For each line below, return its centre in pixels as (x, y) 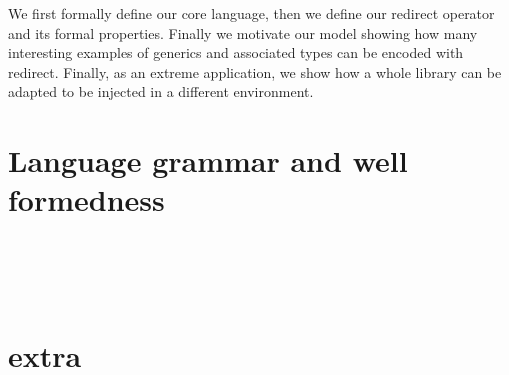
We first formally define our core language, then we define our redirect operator (251, 13)
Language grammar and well (208, 160)
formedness (86, 199)
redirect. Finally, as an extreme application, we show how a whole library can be (255, 71)
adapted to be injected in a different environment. (161, 91)
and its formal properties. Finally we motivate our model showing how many (243, 32)
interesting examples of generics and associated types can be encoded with (236, 52)
